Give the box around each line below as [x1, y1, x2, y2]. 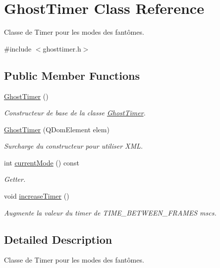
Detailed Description [4, 231, 112, 247]
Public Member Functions [4, 67, 140, 83]
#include [4, 43, 32, 54]
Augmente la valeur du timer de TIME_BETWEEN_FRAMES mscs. [4, 207, 217, 217]
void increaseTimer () [4, 191, 69, 201]
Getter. [4, 174, 26, 184]
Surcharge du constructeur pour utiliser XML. [4, 141, 143, 151]
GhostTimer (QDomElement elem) [4, 124, 110, 134]
